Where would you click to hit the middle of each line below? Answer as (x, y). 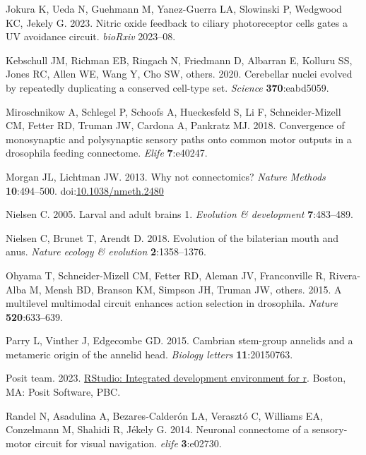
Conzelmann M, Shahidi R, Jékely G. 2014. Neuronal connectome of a (158, 429)
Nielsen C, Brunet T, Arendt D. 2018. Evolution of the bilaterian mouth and (172, 237)
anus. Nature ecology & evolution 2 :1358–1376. (106, 251)
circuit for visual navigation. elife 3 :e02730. (128, 443)
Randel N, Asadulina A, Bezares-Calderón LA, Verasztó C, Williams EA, (164, 415)
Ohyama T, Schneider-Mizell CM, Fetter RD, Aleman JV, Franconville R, (166, 275)
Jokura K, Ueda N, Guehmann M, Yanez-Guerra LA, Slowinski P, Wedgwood (174, 8)
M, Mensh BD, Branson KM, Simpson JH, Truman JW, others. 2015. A (185, 289)
